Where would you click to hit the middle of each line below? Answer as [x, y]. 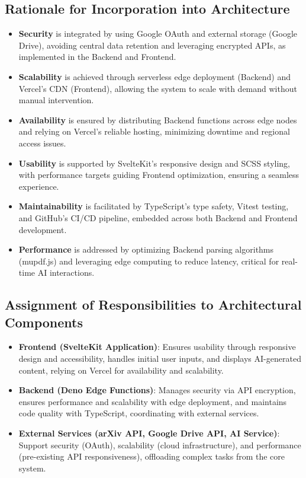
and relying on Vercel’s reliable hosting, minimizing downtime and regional [154, 131]
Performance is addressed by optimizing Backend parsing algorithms [146, 249]
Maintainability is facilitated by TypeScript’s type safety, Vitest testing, [154, 206]
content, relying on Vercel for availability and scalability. [121, 370]
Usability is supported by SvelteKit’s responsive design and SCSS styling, [154, 163]
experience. [39, 186]
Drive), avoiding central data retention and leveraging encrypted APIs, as [152, 45]
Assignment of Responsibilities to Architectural [153, 305]
